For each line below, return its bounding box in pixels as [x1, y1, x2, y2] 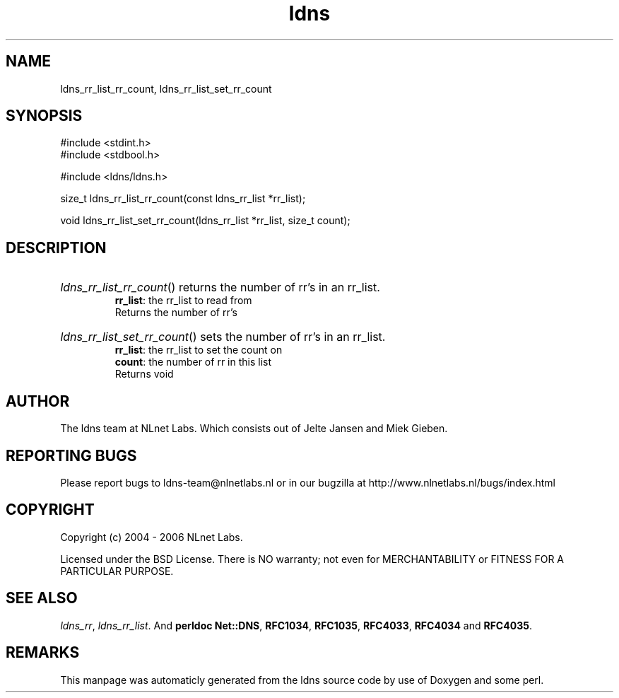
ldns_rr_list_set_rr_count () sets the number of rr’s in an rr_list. [60, 330, 386, 344]
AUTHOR [6, 392, 70, 410]
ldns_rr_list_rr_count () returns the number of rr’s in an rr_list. [60, 280, 380, 295]
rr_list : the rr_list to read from [114, 294, 252, 307]
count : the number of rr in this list [114, 356, 272, 368]
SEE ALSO [6, 589, 78, 607]
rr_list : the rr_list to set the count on [114, 344, 283, 356]
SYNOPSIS [6, 107, 83, 125]
